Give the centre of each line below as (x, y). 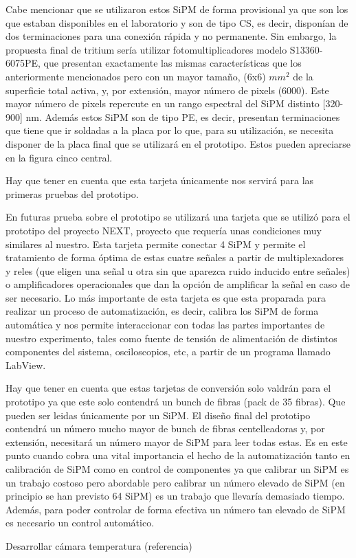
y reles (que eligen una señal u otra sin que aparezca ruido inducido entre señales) (178, 270)
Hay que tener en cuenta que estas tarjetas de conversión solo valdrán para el (168, 388)
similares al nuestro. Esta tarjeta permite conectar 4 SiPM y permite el (156, 244)
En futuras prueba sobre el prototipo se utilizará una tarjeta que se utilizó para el (178, 217)
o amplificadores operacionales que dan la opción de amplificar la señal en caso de (178, 284)
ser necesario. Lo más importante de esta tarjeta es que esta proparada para (166, 297)
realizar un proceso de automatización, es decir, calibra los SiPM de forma (162, 311)
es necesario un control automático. (80, 523)
